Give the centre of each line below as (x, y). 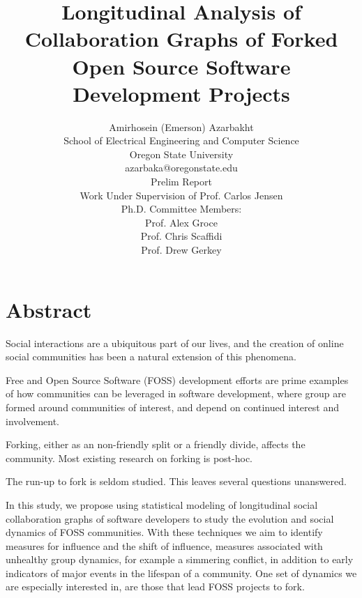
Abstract (49, 309)
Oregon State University (181, 154)
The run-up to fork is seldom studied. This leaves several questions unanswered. (176, 481)
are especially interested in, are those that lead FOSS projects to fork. (155, 586)
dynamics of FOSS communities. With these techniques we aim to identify (164, 532)
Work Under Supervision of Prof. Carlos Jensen (181, 195)
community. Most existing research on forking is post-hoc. (129, 458)
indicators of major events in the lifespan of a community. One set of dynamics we (181, 573)
